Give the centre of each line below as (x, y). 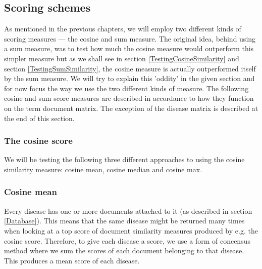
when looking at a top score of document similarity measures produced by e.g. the (131, 230)
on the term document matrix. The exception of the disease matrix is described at (131, 108)
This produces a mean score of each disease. (72, 260)
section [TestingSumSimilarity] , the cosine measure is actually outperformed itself (130, 68)
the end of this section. (39, 118)
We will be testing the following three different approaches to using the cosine (124, 159)
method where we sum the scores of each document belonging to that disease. (124, 251)
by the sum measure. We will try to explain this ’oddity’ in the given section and (129, 78)
